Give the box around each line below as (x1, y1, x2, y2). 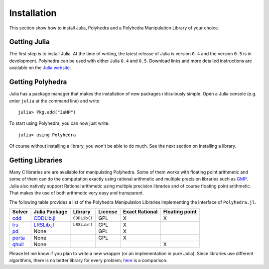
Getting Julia (9, 38, 50, 46)
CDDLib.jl (33, 214, 56, 221)
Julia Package (33, 208, 68, 215)
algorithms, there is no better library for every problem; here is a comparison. (9, 258, 168, 264)
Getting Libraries (9, 156, 63, 164)
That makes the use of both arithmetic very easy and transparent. (9, 190, 144, 196)
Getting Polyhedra (9, 78, 67, 87)
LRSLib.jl (33, 221, 54, 228)
